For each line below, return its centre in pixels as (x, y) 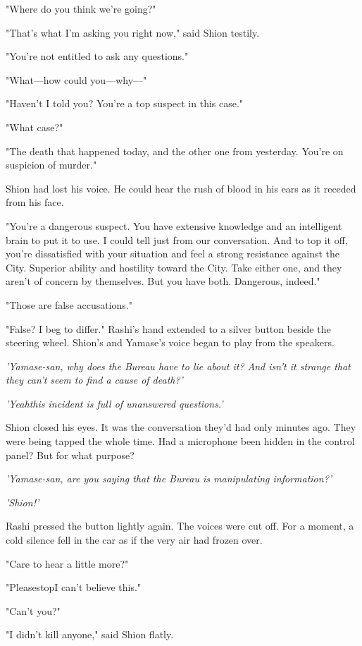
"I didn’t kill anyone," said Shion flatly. (90, 634)
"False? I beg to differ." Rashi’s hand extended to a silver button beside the (168, 328)
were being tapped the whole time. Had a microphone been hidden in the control (180, 441)
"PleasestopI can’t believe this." (74, 587)
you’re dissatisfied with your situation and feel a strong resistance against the (173, 254)
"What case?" (35, 127)
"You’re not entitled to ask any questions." (97, 56)
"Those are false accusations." (69, 304)
